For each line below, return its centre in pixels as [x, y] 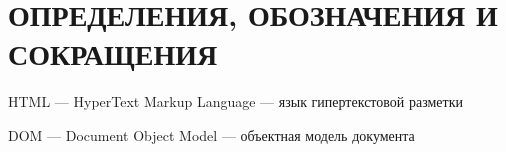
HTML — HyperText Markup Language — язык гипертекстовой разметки [235, 101]
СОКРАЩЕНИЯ [113, 53]
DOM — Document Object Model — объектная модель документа [211, 134]
